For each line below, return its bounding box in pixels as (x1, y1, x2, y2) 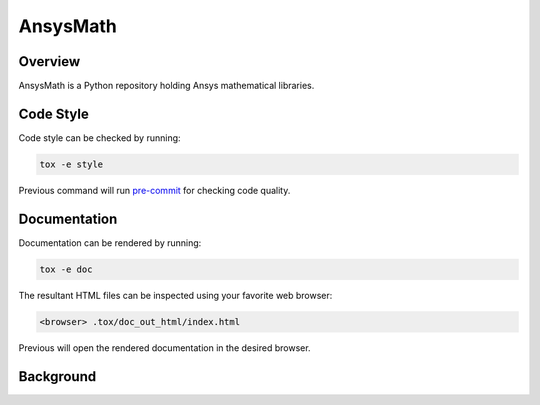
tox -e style (39, 158, 104, 170)
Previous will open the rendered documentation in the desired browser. (18, 341, 311, 354)
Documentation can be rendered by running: (18, 236, 202, 249)
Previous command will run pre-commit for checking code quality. (18, 184, 291, 196)
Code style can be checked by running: (18, 131, 181, 144)
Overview (18, 53, 81, 70)
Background (18, 368, 97, 385)
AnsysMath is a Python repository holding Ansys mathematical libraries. (18, 80, 315, 92)
